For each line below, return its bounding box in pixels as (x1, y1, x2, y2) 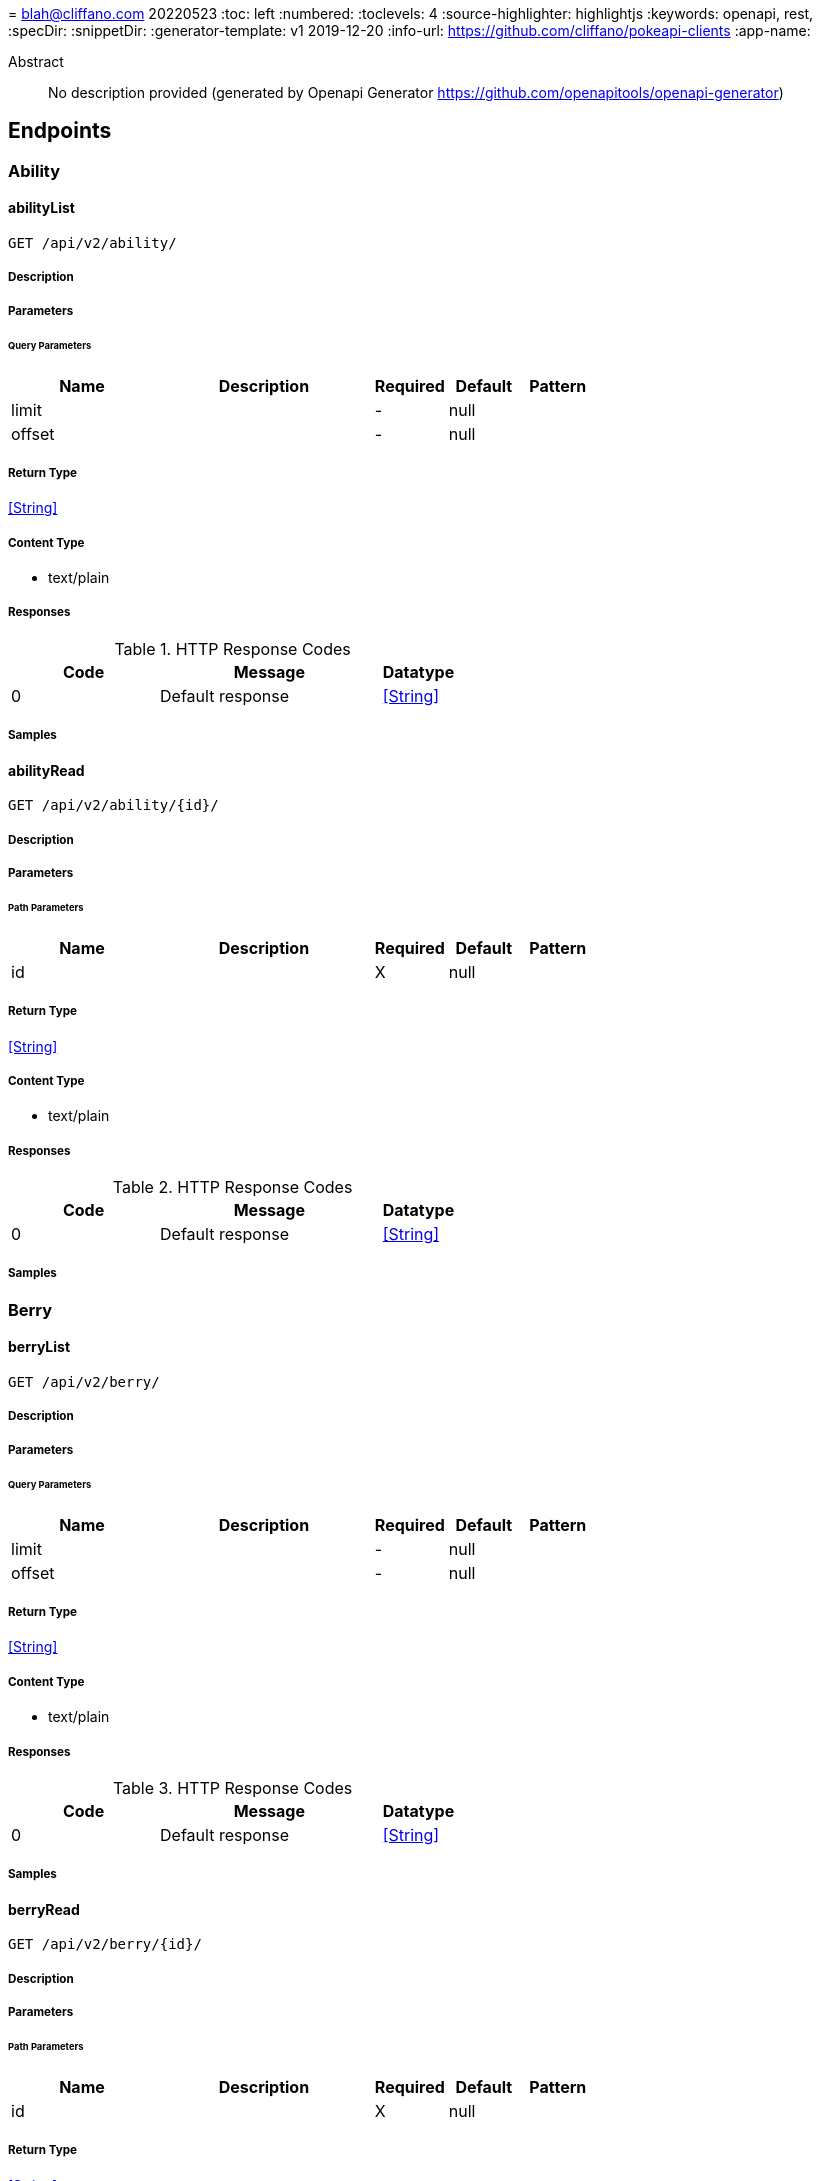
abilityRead (8, 761, 85, 779)
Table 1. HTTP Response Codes (114, 638, 351, 659)
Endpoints (8, 118, 112, 144)
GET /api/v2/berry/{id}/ (8, 1936, 202, 1953)
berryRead (8, 1900, 80, 1918)
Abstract (8, 53, 64, 70)
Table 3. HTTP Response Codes (112, 1777, 353, 1798)
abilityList (8, 199, 75, 217)
